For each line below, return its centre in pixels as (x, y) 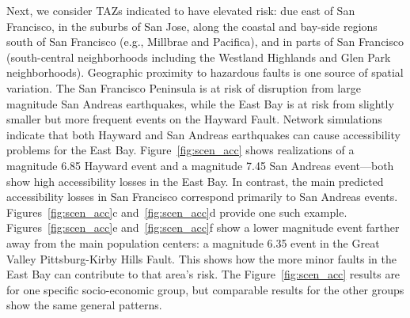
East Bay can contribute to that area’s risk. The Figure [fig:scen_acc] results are (203, 274)
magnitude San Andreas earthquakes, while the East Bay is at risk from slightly (200, 103)
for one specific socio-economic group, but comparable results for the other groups (205, 289)
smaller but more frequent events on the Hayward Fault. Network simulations (194, 119)
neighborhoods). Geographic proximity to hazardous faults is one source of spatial (205, 72)
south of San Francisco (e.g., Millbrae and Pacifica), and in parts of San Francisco (205, 42)
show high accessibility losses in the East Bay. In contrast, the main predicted (195, 181)
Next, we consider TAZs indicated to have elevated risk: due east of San (181, 10)
